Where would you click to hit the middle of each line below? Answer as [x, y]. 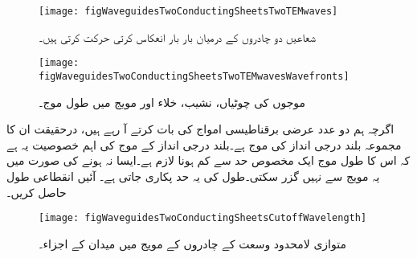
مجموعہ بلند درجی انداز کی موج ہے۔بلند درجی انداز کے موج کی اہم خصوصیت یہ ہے [204, 144]
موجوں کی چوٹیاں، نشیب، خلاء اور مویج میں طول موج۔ [172, 102]
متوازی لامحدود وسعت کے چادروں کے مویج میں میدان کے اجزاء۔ [192, 243]
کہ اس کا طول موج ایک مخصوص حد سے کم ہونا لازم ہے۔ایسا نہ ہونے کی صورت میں [208, 160]
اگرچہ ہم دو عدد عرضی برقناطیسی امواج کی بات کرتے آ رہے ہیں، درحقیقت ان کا [200, 129]
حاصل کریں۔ [37, 192]
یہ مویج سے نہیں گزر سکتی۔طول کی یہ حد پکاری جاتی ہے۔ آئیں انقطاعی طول [193, 176]
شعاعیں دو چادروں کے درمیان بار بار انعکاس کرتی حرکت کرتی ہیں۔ [177, 37]
